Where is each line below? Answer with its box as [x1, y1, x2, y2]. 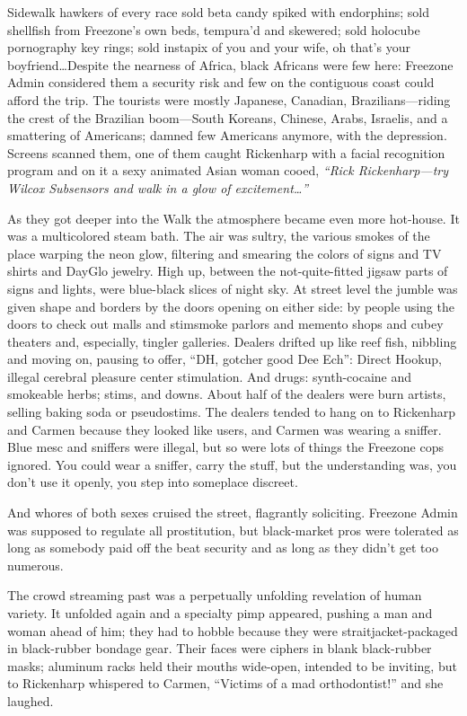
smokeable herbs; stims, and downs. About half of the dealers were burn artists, [7, 385, 446, 403]
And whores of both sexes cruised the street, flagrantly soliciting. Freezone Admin [7, 503, 458, 522]
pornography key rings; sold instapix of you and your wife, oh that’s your [7, 38, 410, 57]
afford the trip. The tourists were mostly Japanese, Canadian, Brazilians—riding [7, 90, 451, 109]
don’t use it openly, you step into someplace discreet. [7, 473, 298, 491]
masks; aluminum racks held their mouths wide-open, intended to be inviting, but [7, 656, 457, 675]
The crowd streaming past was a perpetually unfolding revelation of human [7, 586, 422, 605]
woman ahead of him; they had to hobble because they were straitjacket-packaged [7, 621, 458, 640]
